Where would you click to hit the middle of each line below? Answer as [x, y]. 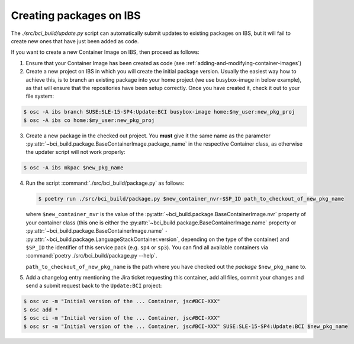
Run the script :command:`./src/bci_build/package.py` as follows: [105, 183]
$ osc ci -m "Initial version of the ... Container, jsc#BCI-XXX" [122, 318]
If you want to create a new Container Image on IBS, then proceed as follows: [105, 52]
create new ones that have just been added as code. [75, 41]
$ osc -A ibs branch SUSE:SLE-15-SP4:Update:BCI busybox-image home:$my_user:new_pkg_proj [159, 112]
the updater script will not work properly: [75, 152]
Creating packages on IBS [76, 15]
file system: [40, 96]
